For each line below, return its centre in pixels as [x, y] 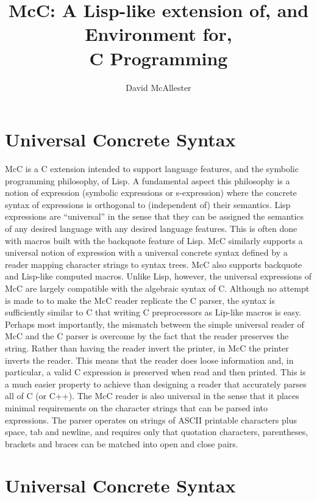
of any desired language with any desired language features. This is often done [151, 228]
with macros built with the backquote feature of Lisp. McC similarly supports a [154, 240]
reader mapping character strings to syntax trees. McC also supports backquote [154, 264]
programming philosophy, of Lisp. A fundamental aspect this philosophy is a [148, 180]
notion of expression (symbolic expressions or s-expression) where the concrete [151, 193]
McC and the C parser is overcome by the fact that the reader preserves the [147, 336]
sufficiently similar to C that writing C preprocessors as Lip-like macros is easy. [153, 312]
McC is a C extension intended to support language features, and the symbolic [152, 169]
